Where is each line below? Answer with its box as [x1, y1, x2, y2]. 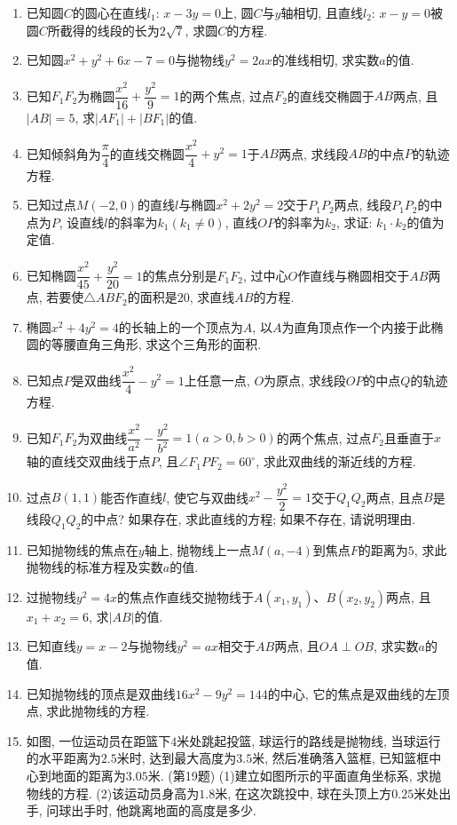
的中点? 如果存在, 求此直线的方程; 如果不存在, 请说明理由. [81, 509, 416, 528]
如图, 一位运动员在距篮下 [26, 731, 171, 750]
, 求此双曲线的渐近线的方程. [256, 452, 416, 471]
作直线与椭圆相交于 [297, 266, 410, 284]
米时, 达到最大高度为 [116, 749, 237, 767]
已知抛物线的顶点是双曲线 [26, 684, 176, 702]
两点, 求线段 [278, 144, 349, 163]
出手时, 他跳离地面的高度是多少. [71, 801, 256, 820]
